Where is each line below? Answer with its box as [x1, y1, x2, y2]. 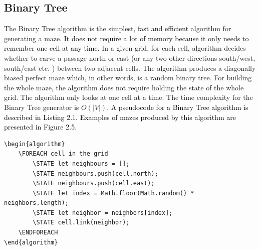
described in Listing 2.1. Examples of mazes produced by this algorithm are [4, 111, 236, 122]
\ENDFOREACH [18, 229, 58, 236]
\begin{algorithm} [4, 140, 65, 148]
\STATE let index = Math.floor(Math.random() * [33, 189, 194, 197]
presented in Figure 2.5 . [4, 121, 77, 132]
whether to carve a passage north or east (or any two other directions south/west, [4, 52, 255, 63]
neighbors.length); [4, 199, 69, 207]
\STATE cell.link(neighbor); [33, 219, 130, 226]
